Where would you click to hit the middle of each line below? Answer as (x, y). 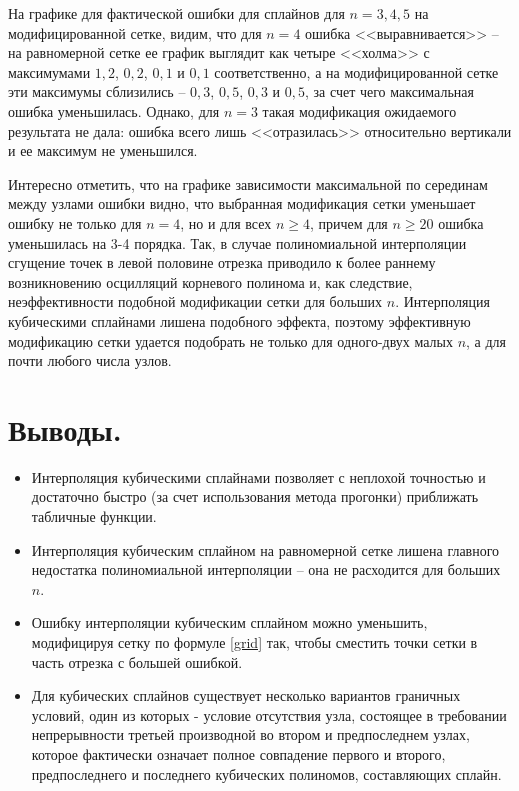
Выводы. (65, 428)
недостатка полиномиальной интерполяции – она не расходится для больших (266, 569)
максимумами (49, 71)
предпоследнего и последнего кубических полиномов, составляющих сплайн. (266, 773)
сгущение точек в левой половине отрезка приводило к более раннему (222, 262)
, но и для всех (226, 222)
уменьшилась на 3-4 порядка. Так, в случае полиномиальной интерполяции (237, 242)
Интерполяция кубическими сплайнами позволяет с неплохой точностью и (258, 476)
